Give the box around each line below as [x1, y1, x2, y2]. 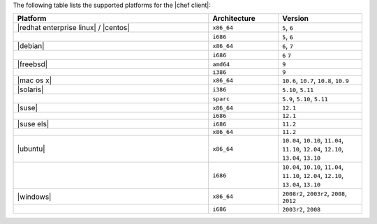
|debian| [17, 41, 45, 51]
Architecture [212, 14, 256, 24]
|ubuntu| [17, 144, 45, 154]
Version [281, 14, 309, 24]
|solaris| [17, 84, 44, 94]
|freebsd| [17, 59, 48, 69]
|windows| [17, 192, 52, 202]
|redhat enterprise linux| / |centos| [17, 23, 130, 33]
